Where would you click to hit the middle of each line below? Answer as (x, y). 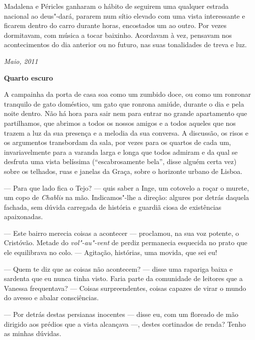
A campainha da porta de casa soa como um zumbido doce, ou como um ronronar (127, 94)
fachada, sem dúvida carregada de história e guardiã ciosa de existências (113, 207)
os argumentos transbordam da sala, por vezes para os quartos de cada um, (117, 142)
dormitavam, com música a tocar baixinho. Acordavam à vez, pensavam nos (118, 35)
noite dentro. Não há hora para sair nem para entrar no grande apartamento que (126, 113)
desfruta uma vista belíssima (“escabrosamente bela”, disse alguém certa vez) (120, 161)
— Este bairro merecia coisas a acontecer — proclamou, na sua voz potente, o (122, 233)
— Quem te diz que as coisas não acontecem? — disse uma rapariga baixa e (118, 269)
